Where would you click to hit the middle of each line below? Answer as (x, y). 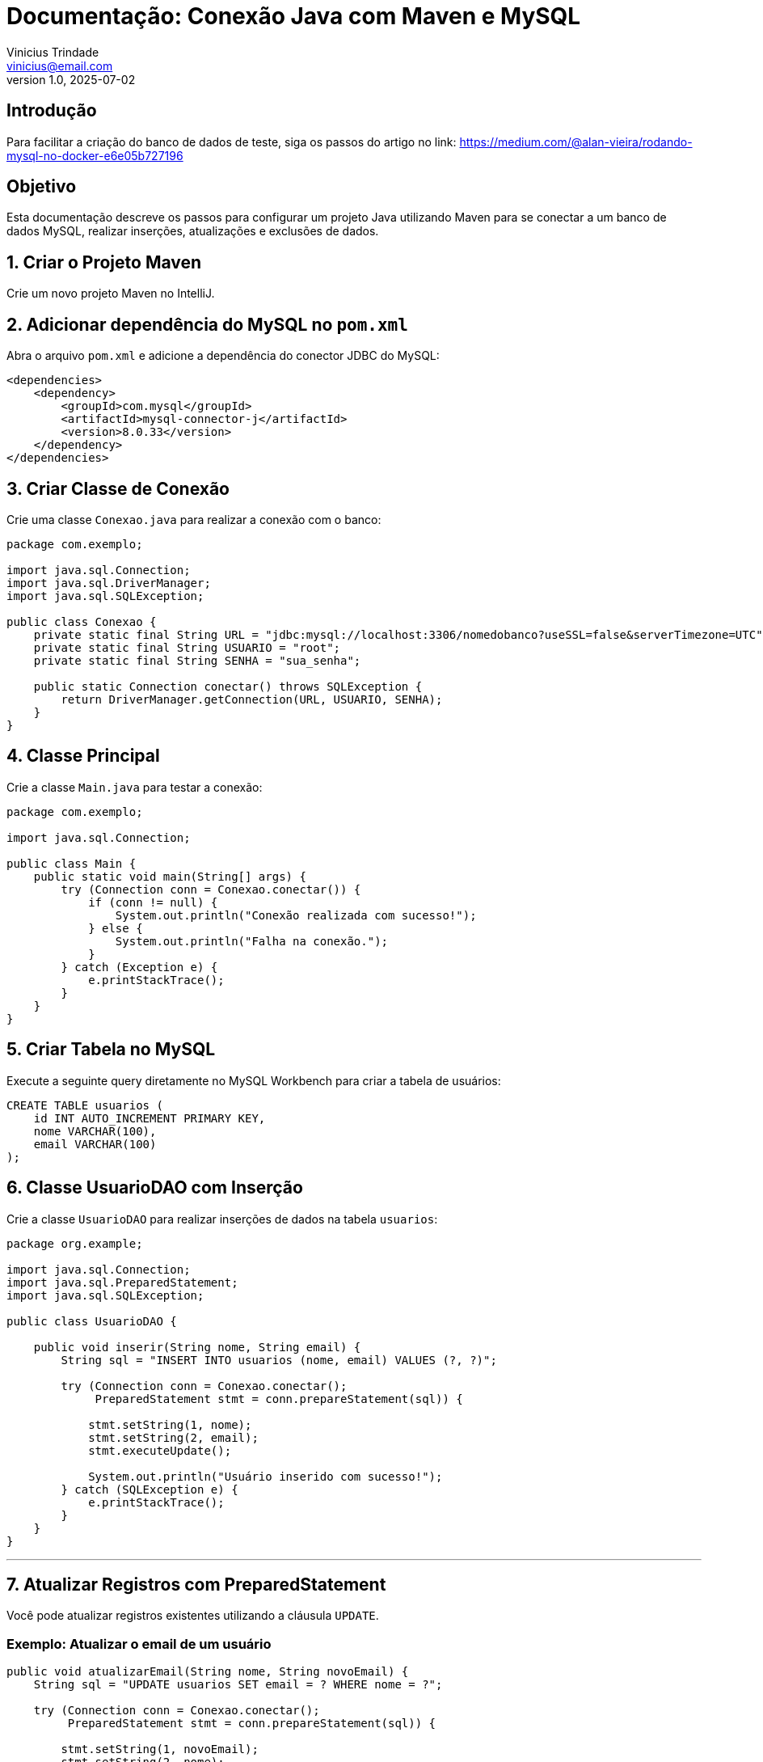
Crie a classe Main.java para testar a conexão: (135, 787)
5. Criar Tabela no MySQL (111, 1050)
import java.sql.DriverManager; (109, 583)
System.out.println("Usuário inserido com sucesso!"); (266, 1476)
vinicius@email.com (60, 65)
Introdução (52, 111)
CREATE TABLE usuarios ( (85, 1105)
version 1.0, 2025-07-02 (71, 79)
